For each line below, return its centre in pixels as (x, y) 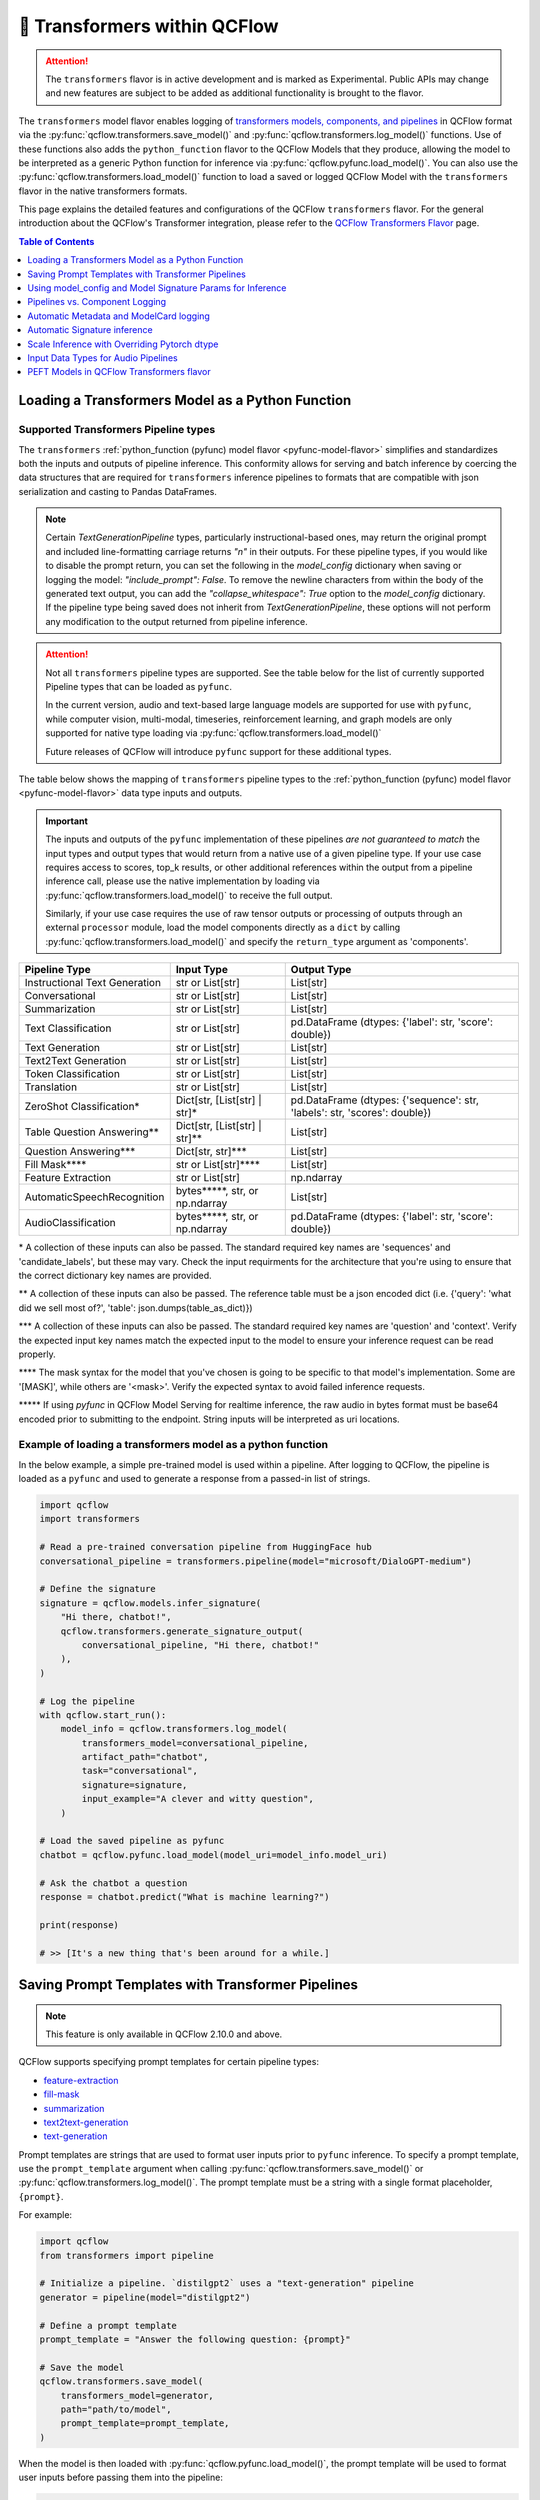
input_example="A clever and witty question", (197, 1799)
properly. (37, 1354)
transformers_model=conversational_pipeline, (195, 1743)
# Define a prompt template (108, 2325)
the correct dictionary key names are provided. (115, 1276)
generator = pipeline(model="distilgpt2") (145, 2297)
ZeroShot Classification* (82, 1107)
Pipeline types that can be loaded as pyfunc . (138, 686)
